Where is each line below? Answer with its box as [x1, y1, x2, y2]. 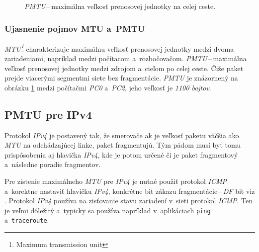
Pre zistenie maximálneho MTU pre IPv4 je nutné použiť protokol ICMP [4, 176, 227, 186]
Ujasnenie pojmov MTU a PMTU [4, 22, 145, 34]
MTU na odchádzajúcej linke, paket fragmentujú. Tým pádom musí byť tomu [4, 140, 241, 150]
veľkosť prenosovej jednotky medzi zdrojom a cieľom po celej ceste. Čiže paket [4, 63, 244, 73]
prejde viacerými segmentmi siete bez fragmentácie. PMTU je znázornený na [4, 73, 238, 83]
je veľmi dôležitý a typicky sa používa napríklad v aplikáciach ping [4, 205, 211, 215]
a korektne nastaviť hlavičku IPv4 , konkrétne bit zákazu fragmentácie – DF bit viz [4, 185, 255, 196]
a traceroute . [4, 215, 49, 225]
